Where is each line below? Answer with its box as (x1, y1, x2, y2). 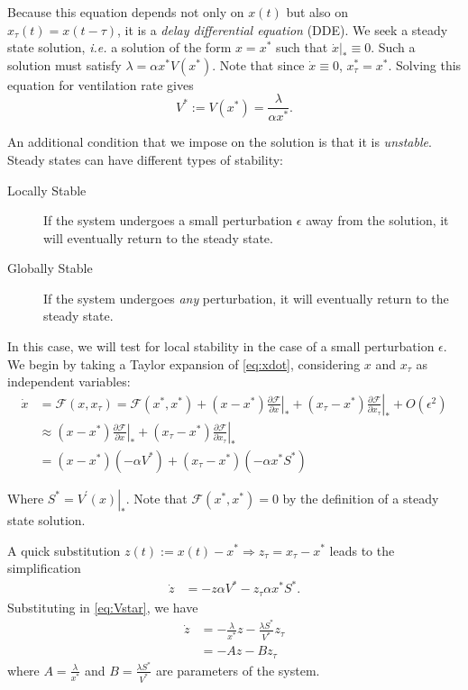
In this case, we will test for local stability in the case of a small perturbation (7, 337, 435, 356)
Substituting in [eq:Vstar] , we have (7, 597, 198, 616)
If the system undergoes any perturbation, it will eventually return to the (43, 288, 449, 307)
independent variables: (7, 372, 131, 391)
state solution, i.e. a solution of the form (7, 38, 232, 57)
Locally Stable (7, 180, 87, 199)
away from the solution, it (306, 211, 449, 230)
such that (275, 38, 328, 57)
